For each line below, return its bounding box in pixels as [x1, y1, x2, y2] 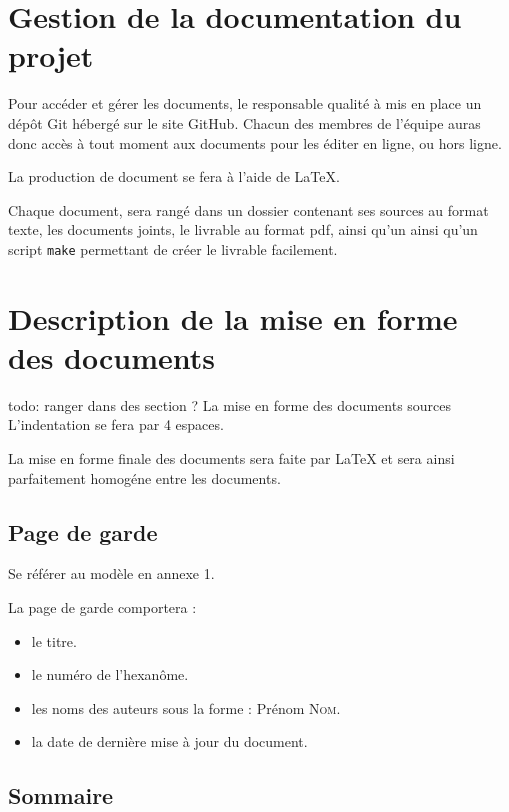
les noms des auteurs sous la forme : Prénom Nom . [31, 697, 341, 718]
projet [8, 35, 94, 76]
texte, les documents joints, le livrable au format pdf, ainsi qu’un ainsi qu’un [8, 219, 478, 240]
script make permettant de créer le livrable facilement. [8, 238, 338, 259]
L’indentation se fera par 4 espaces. [8, 414, 224, 435]
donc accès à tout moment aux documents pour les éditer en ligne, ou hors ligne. [8, 132, 502, 153]
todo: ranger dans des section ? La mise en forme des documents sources [8, 394, 452, 415]
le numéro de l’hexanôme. [31, 664, 189, 685]
